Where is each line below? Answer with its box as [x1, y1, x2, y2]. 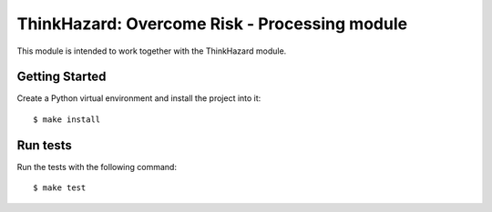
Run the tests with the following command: [16, 161, 178, 172]
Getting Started [16, 69, 107, 85]
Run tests [16, 137, 72, 153]
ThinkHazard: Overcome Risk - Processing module [16, 14, 408, 34]
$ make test [33, 183, 87, 193]
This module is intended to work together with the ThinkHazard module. [16, 45, 287, 56]
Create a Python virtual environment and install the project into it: [16, 93, 261, 104]
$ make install [33, 114, 101, 125]
